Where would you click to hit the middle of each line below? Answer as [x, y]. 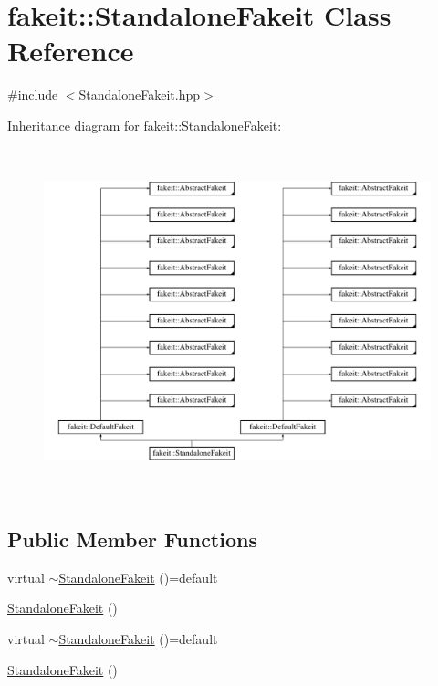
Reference [71, 51]
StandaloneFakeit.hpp [140, 95]
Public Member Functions [132, 538]
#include [33, 95]
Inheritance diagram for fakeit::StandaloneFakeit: [145, 125]
